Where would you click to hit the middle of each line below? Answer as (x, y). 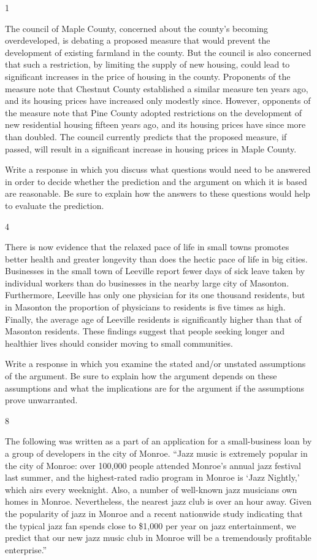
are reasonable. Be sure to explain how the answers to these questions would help (158, 193)
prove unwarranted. (41, 400)
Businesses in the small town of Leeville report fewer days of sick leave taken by (155, 271)
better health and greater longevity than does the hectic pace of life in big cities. (156, 258)
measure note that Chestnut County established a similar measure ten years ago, (157, 88)
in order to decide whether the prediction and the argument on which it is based (156, 181)
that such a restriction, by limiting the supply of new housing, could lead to (147, 64)
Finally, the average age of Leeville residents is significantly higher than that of (153, 319)
